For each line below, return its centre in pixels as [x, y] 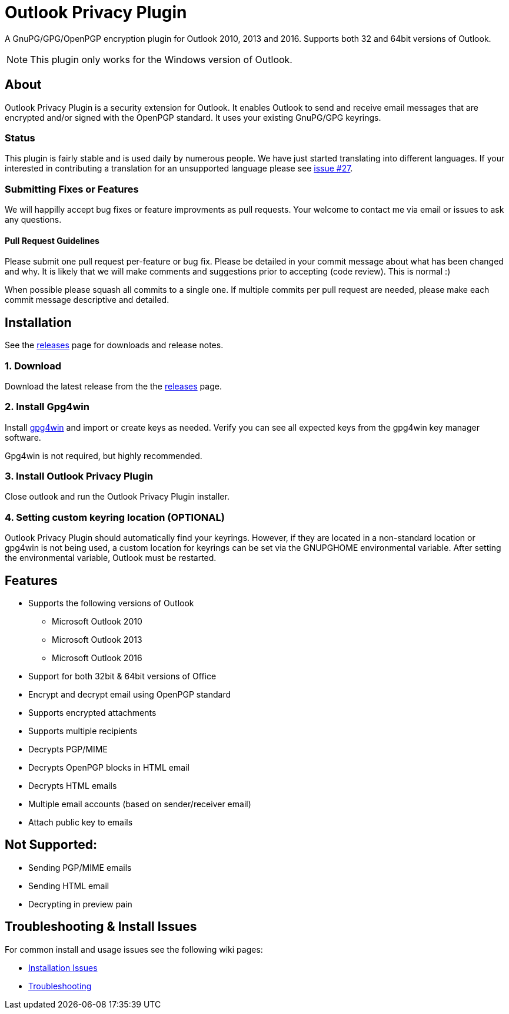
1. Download [33, 366]
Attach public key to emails [81, 822]
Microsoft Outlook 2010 [97, 621]
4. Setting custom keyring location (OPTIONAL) [115, 517]
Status [20, 138]
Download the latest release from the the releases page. [113, 386]
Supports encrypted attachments [92, 713]
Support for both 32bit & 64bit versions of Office [122, 676]
